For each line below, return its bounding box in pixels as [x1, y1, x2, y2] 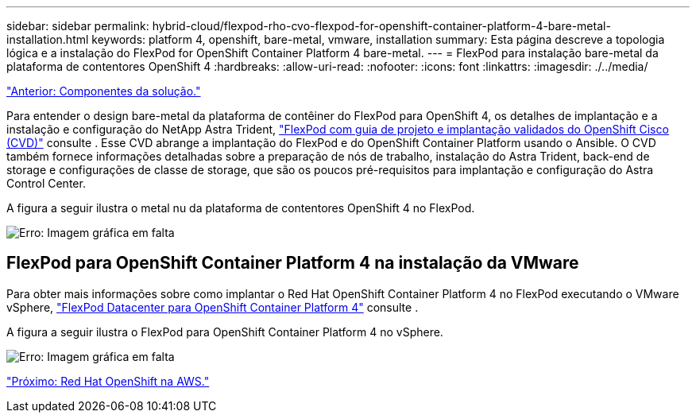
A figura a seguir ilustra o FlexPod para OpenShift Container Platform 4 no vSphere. [6, 324, 443, 339]
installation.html [6, 33, 89, 46]
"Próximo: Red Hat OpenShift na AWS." [6, 374, 210, 388]
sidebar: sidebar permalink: [6, 19, 149, 33]
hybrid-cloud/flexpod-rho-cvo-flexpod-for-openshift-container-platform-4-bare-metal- [152, 19, 611, 33]
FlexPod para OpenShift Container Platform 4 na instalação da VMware [6, 253, 579, 274]
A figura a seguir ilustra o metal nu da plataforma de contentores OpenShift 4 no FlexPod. [6, 201, 475, 215]
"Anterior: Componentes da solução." [6, 84, 201, 98]
